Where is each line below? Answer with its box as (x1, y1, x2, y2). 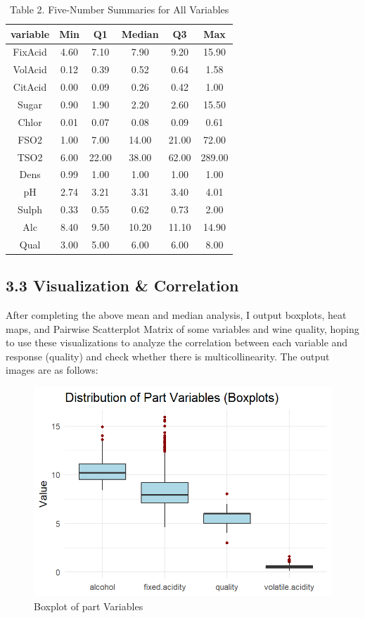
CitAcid (13, 80, 47, 94)
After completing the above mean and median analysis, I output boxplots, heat (6, 308, 347, 322)
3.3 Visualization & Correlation (6, 275, 239, 296)
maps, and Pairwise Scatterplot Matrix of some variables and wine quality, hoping (6, 321, 359, 336)
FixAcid (13, 44, 47, 59)
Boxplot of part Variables (34, 599, 143, 613)
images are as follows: (6, 362, 98, 377)
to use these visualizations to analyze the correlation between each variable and (6, 335, 348, 350)
